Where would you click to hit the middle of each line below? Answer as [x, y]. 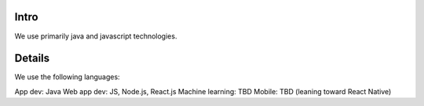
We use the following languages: [68, 77]
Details [32, 58]
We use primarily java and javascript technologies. [96, 36]
